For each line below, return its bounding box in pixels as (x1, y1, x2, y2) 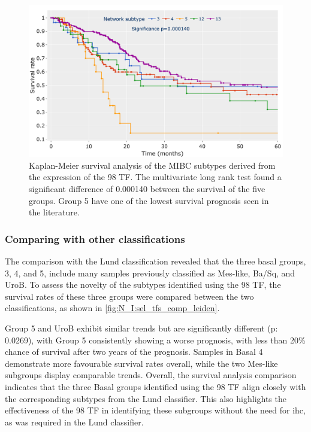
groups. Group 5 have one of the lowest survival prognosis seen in (29, 194, 269, 206)
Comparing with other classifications (5, 231, 185, 246)
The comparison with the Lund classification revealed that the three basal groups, (5, 255, 306, 267)
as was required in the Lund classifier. (5, 415, 144, 428)
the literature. (29, 206, 80, 218)
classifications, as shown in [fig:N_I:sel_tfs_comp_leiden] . (5, 302, 220, 314)
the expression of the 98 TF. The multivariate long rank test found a (29, 171, 282, 183)
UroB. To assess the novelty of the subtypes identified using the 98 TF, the (5, 278, 281, 291)
